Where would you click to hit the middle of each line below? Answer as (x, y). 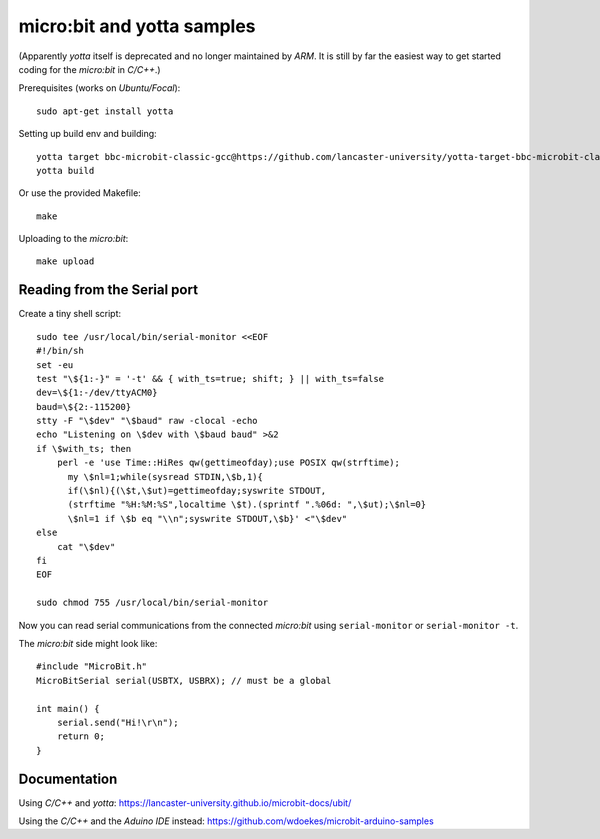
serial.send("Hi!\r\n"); (117, 722)
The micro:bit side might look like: (88, 643)
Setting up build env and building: (87, 134)
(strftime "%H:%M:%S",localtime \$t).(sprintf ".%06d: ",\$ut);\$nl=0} (247, 504)
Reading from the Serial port (108, 290)
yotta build (65, 170)
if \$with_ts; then (84, 448)
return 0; (80, 736)
